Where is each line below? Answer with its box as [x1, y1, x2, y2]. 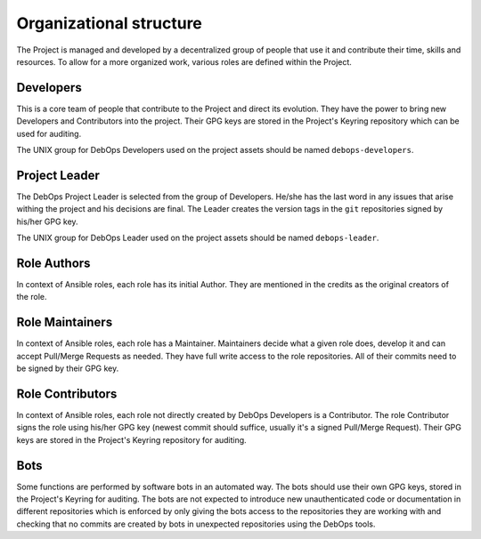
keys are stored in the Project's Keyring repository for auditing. [16, 434, 247, 445]
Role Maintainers [16, 315, 113, 330]
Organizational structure [16, 13, 202, 33]
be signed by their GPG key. [16, 363, 119, 374]
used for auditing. [16, 128, 82, 139]
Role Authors [16, 255, 91, 270]
